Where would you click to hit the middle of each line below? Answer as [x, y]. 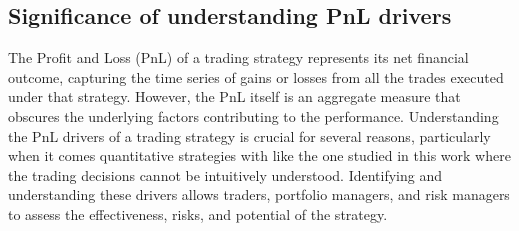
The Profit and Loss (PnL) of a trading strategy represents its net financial [238, 57]
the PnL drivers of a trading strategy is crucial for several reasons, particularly [249, 135]
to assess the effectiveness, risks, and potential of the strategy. [198, 213]
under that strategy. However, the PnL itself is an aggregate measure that [234, 96]
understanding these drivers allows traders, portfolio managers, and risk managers [259, 194]
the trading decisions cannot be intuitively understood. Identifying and [225, 174]
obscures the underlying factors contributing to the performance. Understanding [253, 115]
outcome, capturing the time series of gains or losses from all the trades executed [256, 76]
